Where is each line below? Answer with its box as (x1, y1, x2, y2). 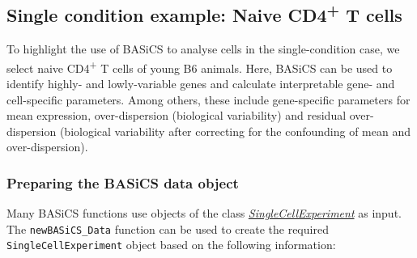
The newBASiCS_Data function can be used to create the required (6, 220, 329, 237)
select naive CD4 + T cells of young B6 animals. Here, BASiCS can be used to (6, 57, 393, 76)
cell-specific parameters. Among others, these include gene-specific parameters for (6, 91, 411, 108)
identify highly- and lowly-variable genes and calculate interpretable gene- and (6, 75, 395, 92)
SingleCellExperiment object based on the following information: (6, 236, 336, 253)
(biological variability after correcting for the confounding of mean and (59, 122, 411, 139)
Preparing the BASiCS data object (6, 172, 239, 192)
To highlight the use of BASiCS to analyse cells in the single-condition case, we (6, 40, 400, 57)
